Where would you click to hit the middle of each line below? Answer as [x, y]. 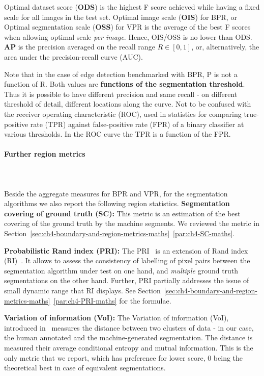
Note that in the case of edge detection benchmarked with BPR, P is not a [121, 74]
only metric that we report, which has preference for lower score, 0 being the [124, 357]
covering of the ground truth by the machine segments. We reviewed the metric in [132, 223]
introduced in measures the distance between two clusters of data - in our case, [129, 327]
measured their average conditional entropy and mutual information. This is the [129, 348]
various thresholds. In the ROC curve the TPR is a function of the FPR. [118, 134]
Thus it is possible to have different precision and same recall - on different [121, 94]
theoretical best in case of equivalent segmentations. [85, 368]
